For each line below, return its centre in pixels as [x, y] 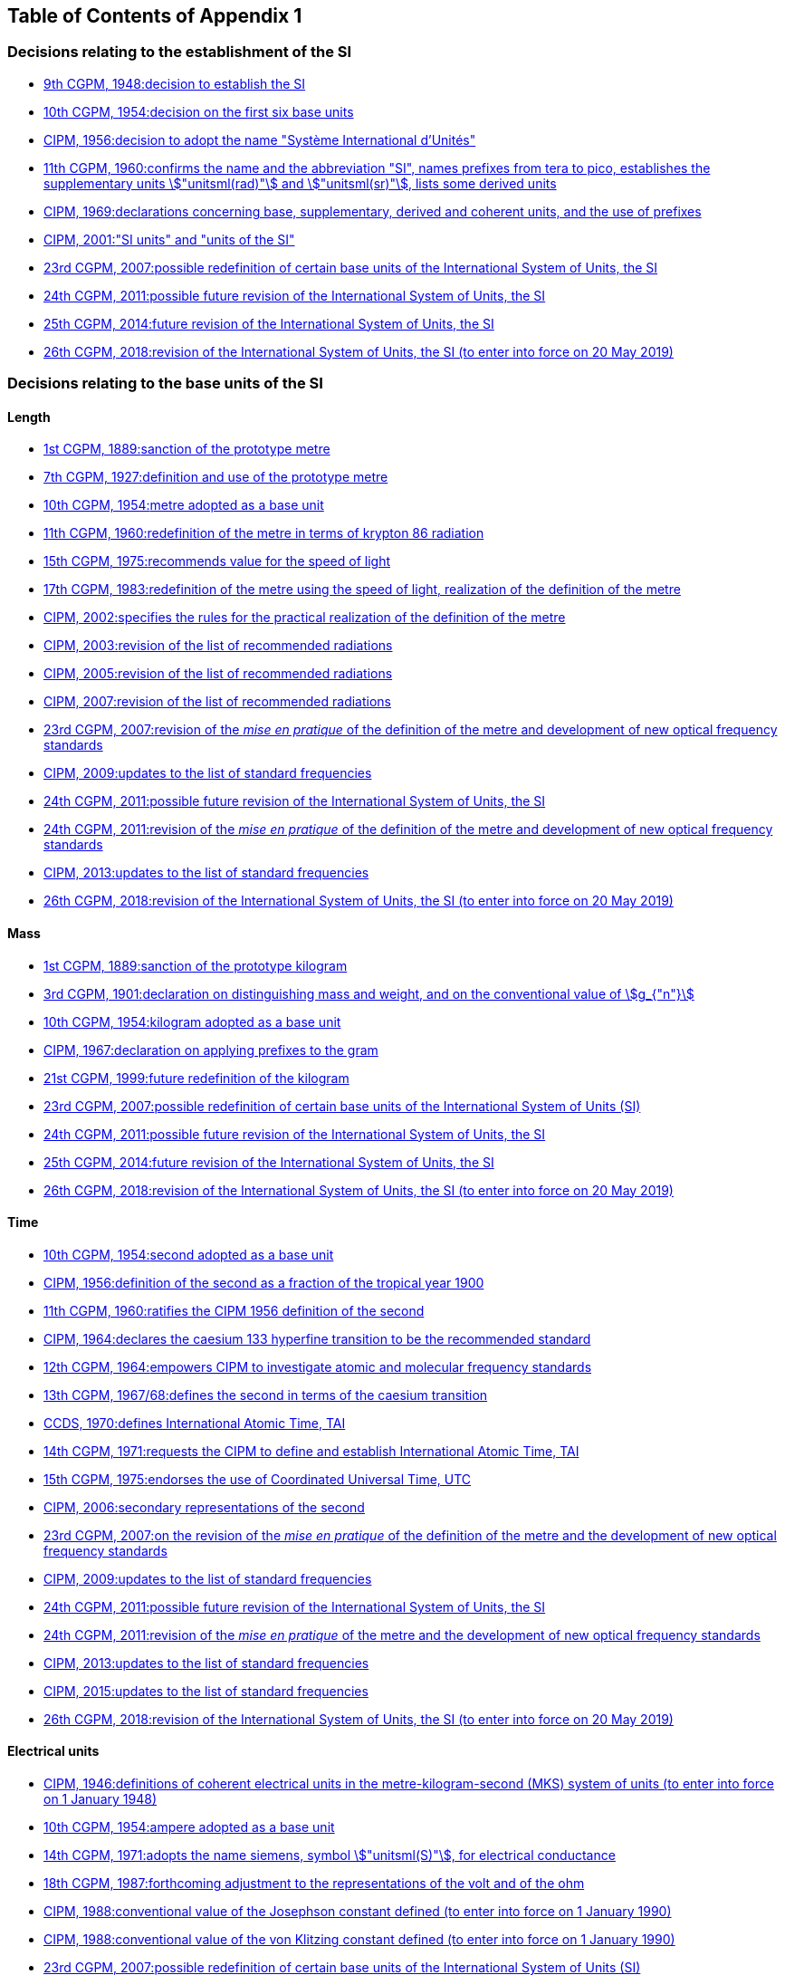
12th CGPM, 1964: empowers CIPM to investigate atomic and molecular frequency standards [318, 1366]
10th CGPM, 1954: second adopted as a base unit [189, 1254]
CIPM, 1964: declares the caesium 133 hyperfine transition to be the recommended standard [317, 1338]
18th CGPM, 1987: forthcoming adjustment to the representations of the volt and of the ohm [314, 1884]
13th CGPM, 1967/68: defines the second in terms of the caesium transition [266, 1395]
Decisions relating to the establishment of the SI [180, 52]
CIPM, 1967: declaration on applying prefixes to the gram [211, 1050]
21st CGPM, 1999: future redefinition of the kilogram [196, 1078]
